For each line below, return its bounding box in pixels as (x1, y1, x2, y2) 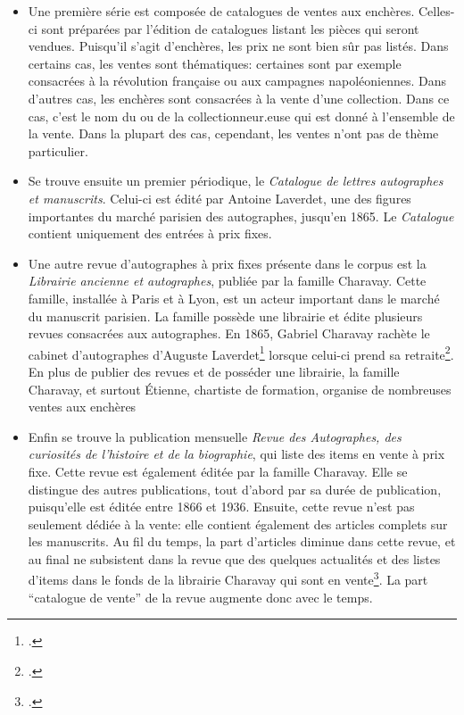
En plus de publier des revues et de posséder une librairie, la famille (28, 362, 400, 380)
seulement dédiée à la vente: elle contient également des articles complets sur (28, 514, 448, 533)
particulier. (28, 141, 88, 160)
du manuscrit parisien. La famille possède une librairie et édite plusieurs (28, 306, 423, 325)
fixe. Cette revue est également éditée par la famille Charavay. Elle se (28, 461, 408, 480)
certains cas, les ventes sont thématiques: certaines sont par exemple (28, 54, 402, 72)
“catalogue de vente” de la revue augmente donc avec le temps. (28, 587, 373, 606)
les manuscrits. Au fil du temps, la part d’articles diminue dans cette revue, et (28, 532, 456, 551)
